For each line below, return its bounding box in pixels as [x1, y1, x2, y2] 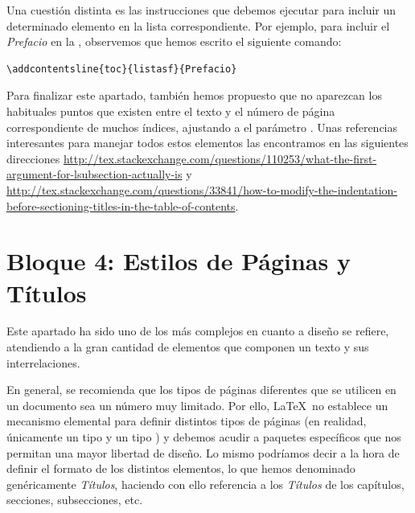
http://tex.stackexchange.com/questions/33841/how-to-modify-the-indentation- [6, 181, 397, 198]
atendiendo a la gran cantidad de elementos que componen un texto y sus [6, 339, 369, 355]
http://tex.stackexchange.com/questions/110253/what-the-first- [63, 150, 377, 166]
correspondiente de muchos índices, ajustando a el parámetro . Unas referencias [6, 118, 398, 135]
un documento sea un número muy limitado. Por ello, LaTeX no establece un [6, 396, 388, 413]
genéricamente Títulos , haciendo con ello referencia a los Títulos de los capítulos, [6, 475, 405, 492]
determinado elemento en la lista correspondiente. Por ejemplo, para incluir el [6, 17, 390, 34]
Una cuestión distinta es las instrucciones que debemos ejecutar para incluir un [6, 2, 397, 18]
